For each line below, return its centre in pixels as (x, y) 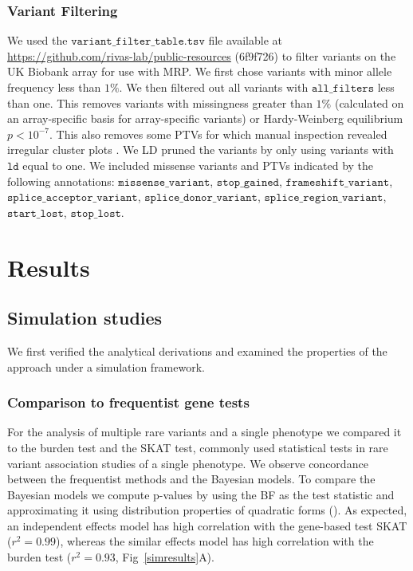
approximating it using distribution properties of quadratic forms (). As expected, (207, 510)
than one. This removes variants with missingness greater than (160, 102)
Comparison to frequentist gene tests (128, 402)
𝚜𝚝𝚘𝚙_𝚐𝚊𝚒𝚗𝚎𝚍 (248, 182)
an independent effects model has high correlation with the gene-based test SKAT (207, 525)
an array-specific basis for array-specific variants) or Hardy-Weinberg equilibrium (205, 118)
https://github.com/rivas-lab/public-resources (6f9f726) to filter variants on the (202, 55)
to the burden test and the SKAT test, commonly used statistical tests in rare (198, 447)
